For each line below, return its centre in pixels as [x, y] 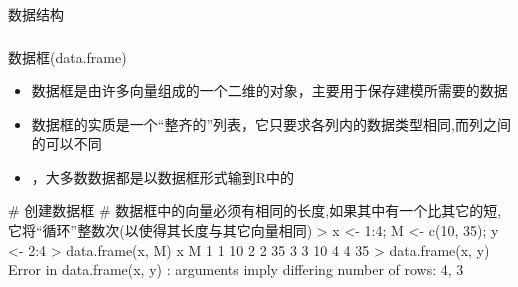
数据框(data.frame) [67, 56]
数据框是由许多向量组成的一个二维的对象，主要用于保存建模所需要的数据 [269, 90]
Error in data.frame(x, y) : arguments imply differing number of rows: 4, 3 [236, 269]
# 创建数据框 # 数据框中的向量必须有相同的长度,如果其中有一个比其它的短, [255, 210]
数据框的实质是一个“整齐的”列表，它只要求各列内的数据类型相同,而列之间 [271, 123]
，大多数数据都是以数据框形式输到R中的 [163, 176]
